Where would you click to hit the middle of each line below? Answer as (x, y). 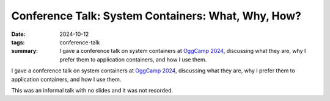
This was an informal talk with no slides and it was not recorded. (92, 90)
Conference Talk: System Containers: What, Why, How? (156, 16)
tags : (18, 42)
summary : (25, 51)
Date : (18, 34)
